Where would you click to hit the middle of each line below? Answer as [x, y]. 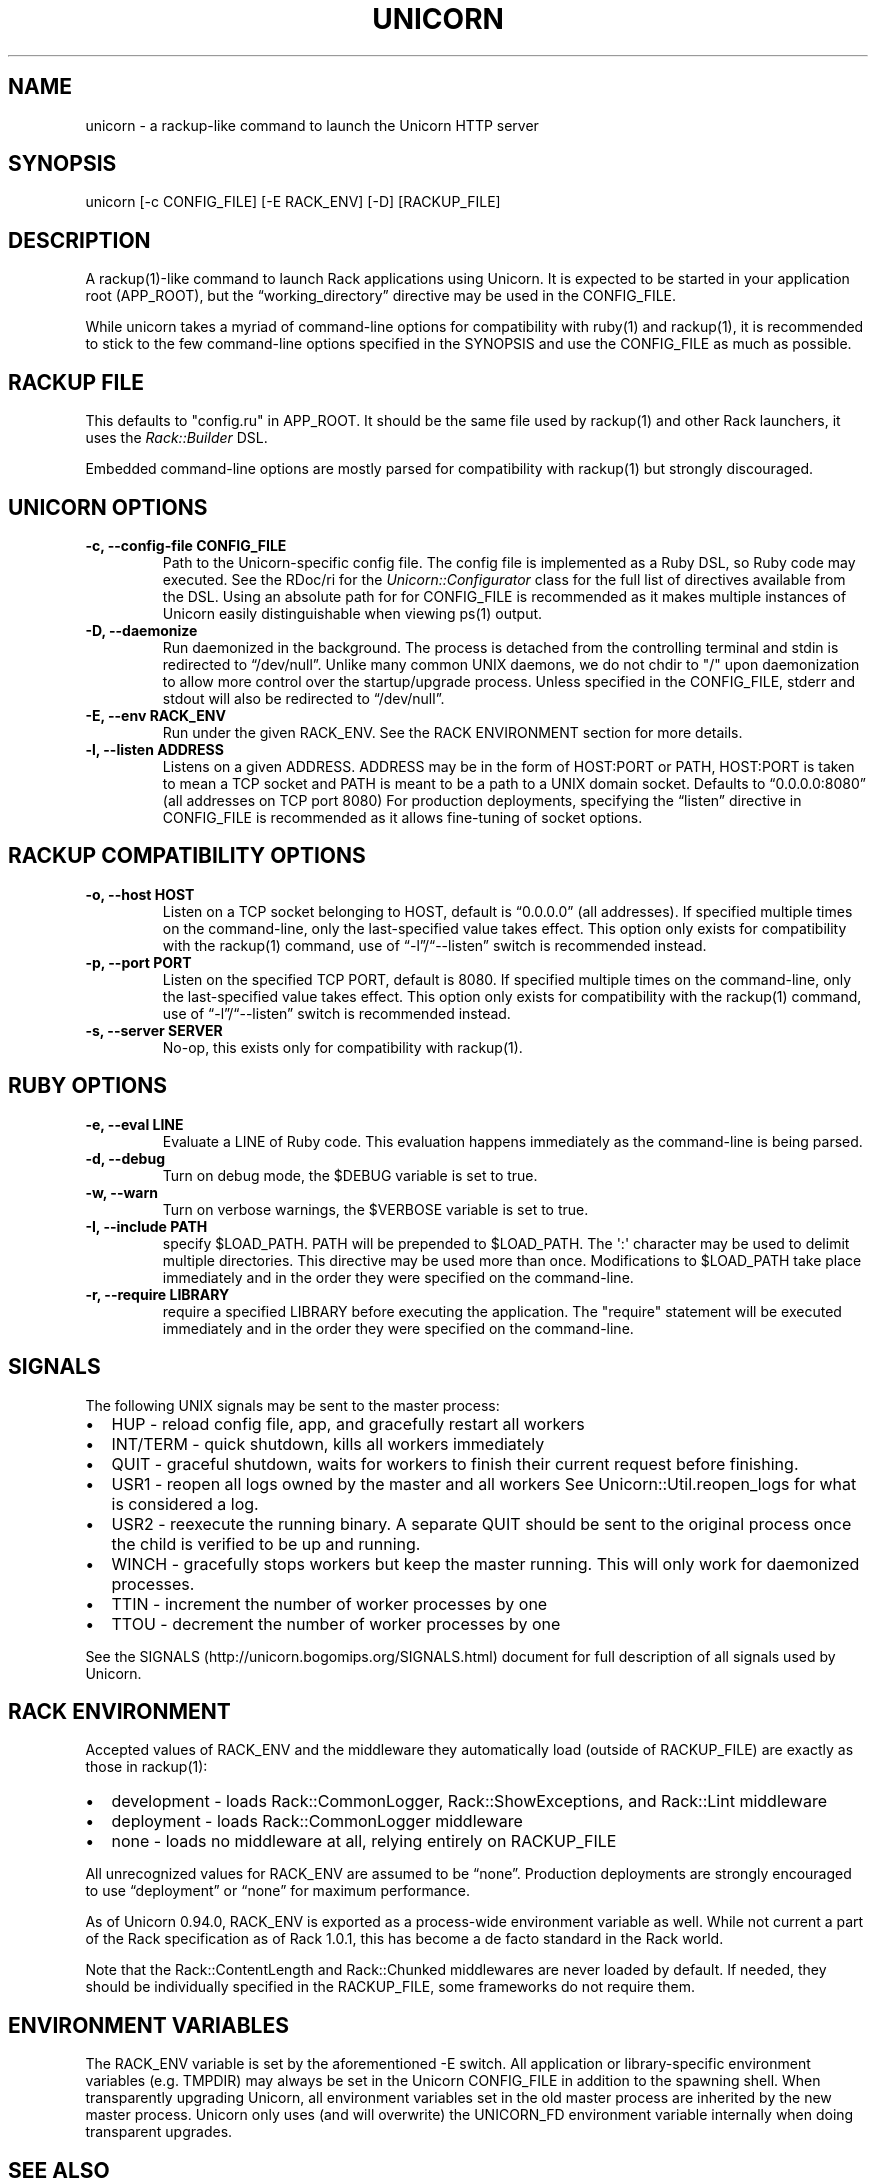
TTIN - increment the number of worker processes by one [329, 1603]
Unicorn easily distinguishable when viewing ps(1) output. [352, 613]
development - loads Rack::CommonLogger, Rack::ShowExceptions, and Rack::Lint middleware [469, 1801]
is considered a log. [185, 1503]
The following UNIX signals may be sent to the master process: [292, 1405]
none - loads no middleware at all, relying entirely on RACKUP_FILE [364, 1841]
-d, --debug [125, 1158]
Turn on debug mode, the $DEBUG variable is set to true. [350, 1175]
